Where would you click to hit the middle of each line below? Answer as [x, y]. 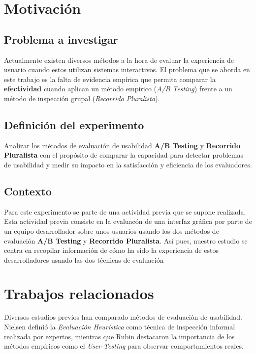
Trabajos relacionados [79, 293]
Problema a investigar [61, 39]
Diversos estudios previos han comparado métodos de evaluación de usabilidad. [123, 317]
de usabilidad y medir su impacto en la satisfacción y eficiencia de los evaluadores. [128, 164]
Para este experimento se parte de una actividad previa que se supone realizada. [125, 211]
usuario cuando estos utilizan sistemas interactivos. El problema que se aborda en [127, 69]
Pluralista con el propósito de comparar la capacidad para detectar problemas [124, 155]
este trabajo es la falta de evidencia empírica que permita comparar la [110, 79]
